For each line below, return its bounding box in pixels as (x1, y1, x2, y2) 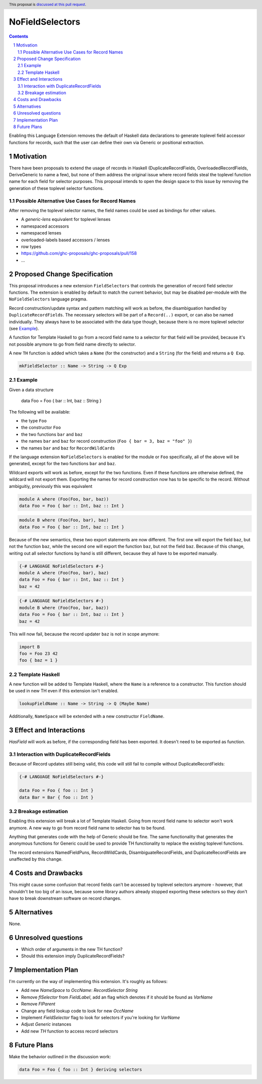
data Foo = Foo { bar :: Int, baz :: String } (21, 398, 102, 404)
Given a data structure (9, 386, 54, 393)
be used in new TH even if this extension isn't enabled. (9, 688, 119, 694)
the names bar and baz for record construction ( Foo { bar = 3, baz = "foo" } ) (21, 438, 192, 444)
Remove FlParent (21, 1001, 56, 1007)
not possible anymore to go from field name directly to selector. (9, 341, 136, 347)
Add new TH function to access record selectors (21, 1028, 118, 1034)
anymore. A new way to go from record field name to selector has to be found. (9, 825, 166, 831)
